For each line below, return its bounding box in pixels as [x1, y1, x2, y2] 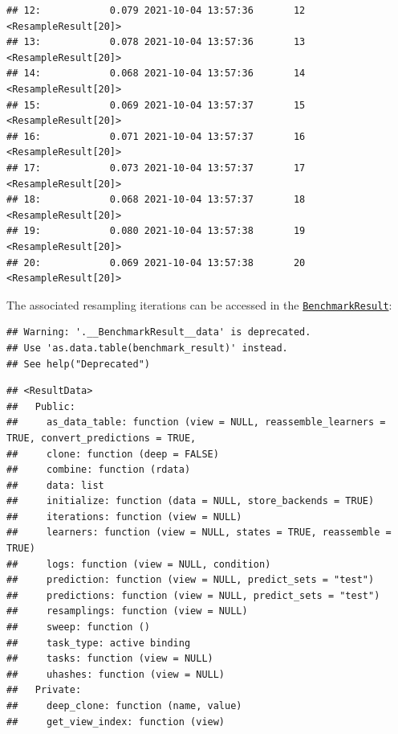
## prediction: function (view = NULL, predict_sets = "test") [6, 574, 375, 586]
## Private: [6, 684, 82, 696]
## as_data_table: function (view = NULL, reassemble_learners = [6, 416, 386, 429]
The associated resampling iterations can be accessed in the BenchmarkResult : [6, 296, 392, 313]
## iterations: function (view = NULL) [6, 511, 242, 523]
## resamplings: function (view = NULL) [6, 605, 248, 617]
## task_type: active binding [6, 637, 191, 649]
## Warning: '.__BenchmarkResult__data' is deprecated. [6, 326, 311, 338]
